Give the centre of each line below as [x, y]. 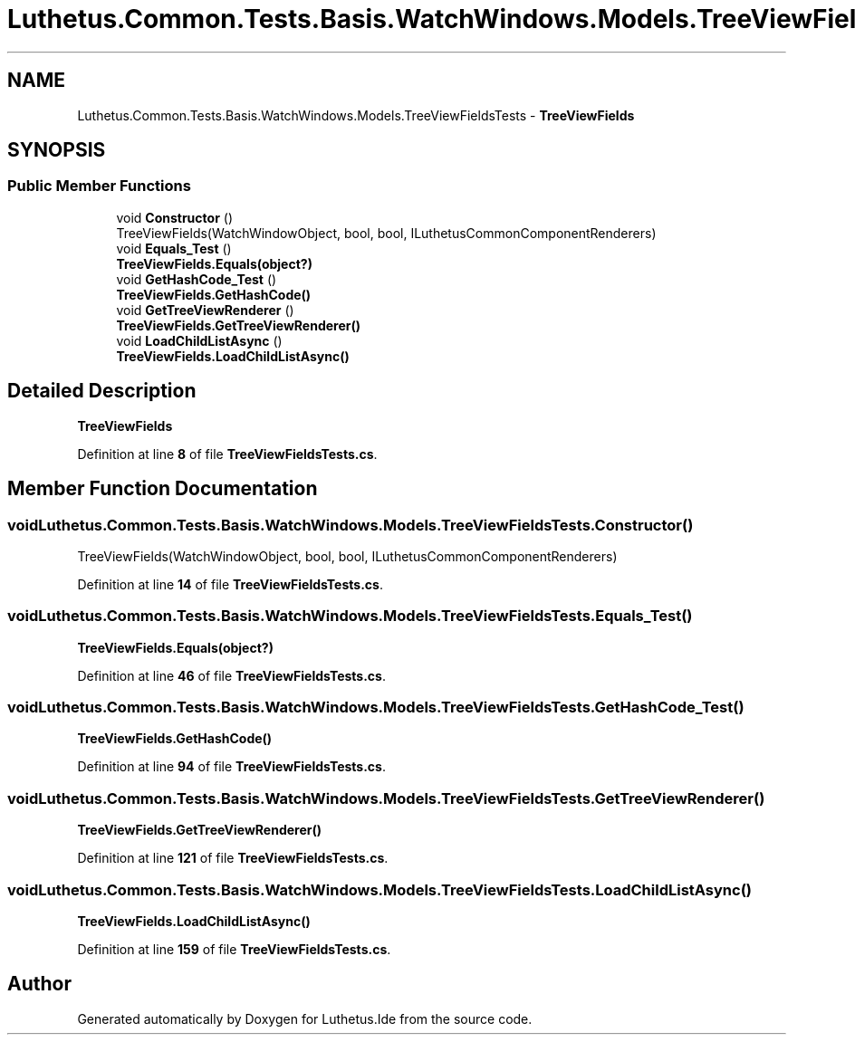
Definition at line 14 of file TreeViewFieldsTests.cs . [230, 584]
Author [39, 984]
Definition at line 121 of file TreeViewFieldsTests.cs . [233, 858]
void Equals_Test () [174, 248]
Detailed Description [102, 391]
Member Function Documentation [163, 489]
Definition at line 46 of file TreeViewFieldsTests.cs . [231, 675]
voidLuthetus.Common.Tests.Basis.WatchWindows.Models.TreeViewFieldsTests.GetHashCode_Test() [376, 707]
